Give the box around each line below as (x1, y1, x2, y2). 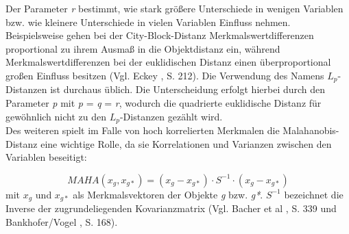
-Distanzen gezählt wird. (119, 109, 223, 123)
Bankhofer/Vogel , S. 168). (5, 214, 118, 229)
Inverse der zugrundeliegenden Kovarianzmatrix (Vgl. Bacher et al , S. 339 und (5, 201, 337, 216)
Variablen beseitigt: (5, 150, 87, 164)
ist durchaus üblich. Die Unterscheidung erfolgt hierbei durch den (50, 82, 326, 96)
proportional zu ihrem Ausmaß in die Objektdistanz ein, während (5, 41, 280, 55)
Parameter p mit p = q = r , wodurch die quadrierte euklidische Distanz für (5, 96, 322, 110)
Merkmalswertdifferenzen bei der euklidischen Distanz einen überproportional (5, 55, 331, 69)
